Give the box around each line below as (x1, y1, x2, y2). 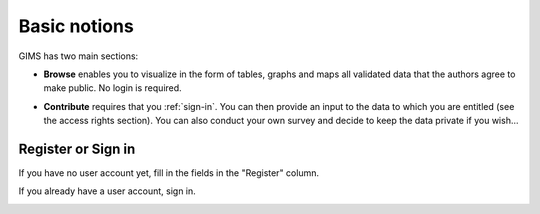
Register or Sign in (18, 140, 136, 157)
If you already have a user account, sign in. (18, 185, 197, 197)
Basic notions (18, 15, 134, 37)
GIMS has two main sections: (18, 50, 139, 62)
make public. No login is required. (43, 82, 182, 94)
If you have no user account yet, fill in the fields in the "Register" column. (18, 167, 320, 179)
